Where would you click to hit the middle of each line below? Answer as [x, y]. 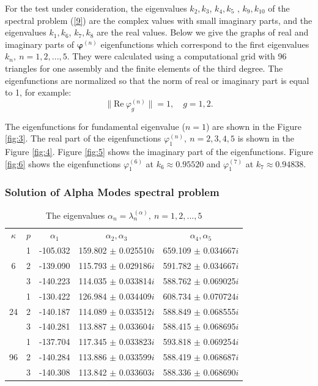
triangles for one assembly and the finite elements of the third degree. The [144, 68]
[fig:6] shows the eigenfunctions [63, 163]
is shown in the [266, 138]
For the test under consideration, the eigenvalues [96, 8]
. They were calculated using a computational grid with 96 [177, 56]
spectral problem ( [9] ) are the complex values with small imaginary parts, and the [159, 20]
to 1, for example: [38, 92]
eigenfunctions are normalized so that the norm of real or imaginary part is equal [157, 80]
